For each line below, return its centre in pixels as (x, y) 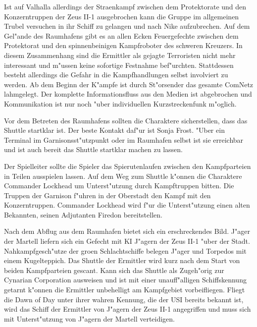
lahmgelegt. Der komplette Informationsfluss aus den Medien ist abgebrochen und (128, 94)
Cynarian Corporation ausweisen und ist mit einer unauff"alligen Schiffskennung (125, 280)
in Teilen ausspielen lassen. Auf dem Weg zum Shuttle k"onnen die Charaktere (123, 176)
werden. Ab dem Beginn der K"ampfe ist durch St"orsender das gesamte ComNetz (129, 84)
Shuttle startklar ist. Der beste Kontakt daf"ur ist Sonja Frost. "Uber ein (114, 130)
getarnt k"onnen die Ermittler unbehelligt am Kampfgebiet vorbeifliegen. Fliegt (125, 290)
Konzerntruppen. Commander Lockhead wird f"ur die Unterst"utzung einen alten (127, 205)
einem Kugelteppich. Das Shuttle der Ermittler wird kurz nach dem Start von (122, 260)
